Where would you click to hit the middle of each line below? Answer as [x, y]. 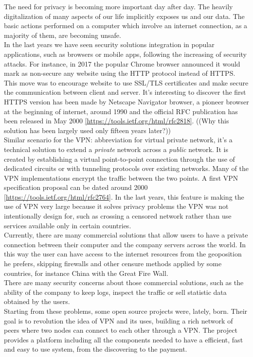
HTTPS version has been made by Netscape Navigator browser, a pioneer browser [126, 101]
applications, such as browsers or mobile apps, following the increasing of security [125, 54]
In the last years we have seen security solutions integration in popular [109, 44]
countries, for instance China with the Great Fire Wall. [86, 273]
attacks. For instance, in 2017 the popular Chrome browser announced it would [122, 63]
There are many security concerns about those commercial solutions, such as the [124, 282]
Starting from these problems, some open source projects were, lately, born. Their [126, 311]
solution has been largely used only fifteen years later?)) [88, 130]
